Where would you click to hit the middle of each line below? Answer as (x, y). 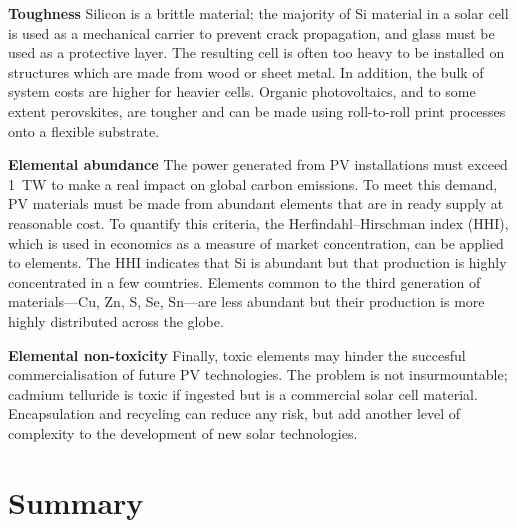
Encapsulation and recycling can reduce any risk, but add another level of (234, 413)
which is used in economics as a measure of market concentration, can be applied (256, 242)
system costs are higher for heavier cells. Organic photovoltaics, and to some (242, 91)
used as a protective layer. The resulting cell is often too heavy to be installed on (256, 52)
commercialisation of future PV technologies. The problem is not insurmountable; (258, 374)
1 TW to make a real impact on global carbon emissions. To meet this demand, (253, 183)
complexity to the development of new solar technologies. (183, 432)
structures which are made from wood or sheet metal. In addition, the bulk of (246, 71)
